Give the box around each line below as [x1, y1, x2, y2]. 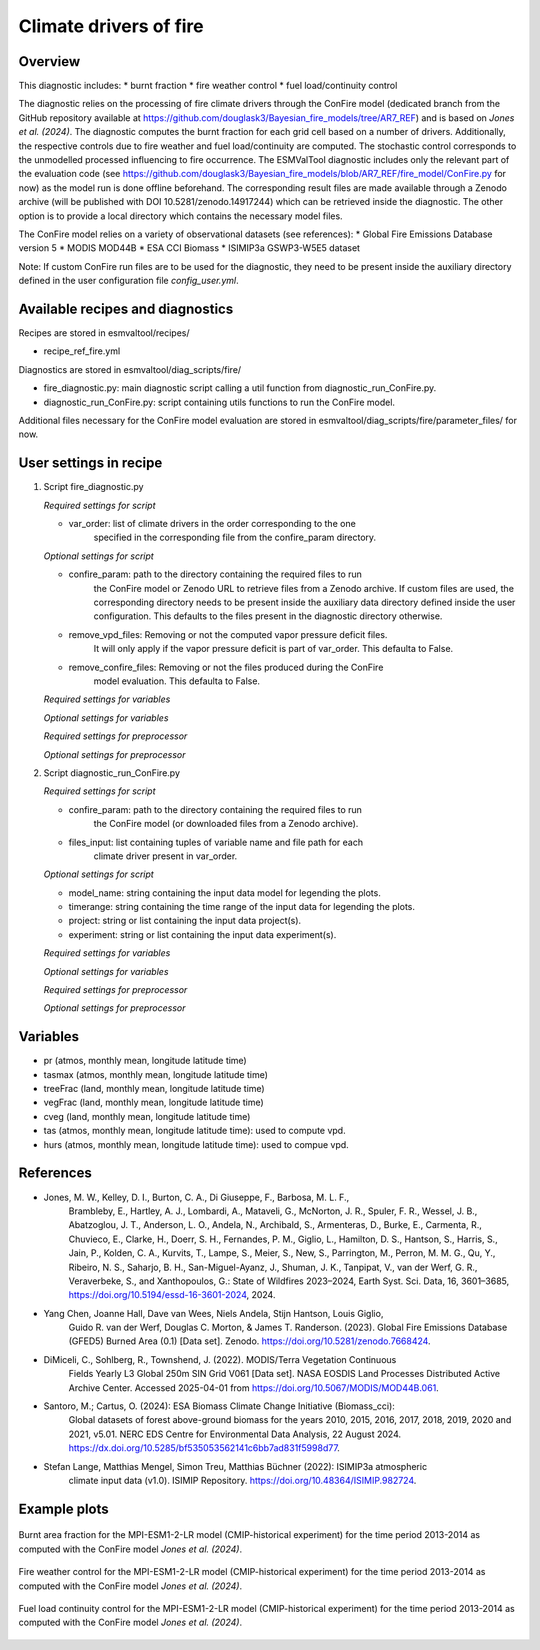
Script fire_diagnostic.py [43, 481, 144, 493]
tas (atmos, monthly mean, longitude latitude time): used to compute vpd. [43, 1125, 346, 1137]
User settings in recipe [18, 455, 163, 472]
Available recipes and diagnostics [18, 300, 234, 317]
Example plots [18, 1500, 109, 1517]
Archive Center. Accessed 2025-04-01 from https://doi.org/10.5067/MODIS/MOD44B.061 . [68, 1381, 439, 1394]
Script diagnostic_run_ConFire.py [43, 766, 180, 779]
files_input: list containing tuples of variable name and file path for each [68, 836, 364, 848]
